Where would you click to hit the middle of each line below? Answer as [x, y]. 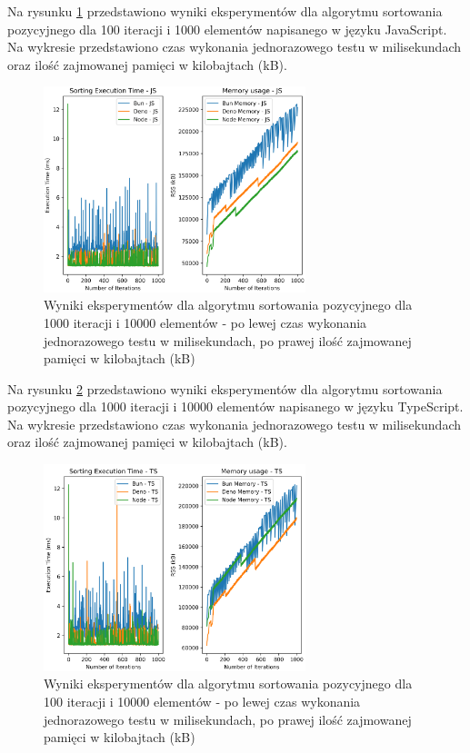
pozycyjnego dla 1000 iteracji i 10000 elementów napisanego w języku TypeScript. [235, 406]
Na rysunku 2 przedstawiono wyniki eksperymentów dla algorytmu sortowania [225, 388]
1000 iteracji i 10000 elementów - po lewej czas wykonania [205, 322]
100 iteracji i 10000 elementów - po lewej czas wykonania [202, 702]
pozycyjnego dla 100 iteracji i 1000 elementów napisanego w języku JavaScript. [227, 29]
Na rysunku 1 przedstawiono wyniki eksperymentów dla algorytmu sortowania [225, 11]
